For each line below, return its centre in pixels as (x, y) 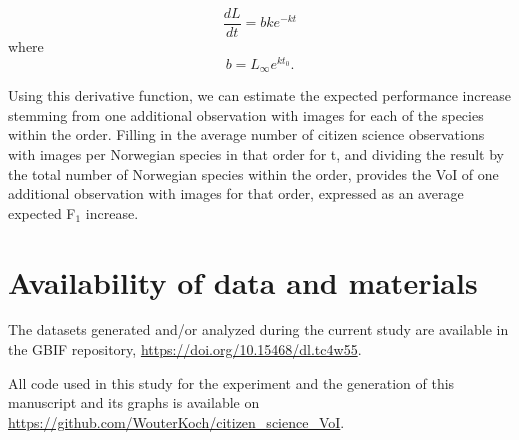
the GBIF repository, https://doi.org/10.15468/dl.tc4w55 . (185, 349)
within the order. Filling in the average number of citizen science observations (246, 134)
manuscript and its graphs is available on (134, 402)
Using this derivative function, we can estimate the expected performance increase (259, 95)
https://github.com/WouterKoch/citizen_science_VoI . (176, 421)
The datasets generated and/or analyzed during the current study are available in (258, 329)
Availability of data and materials (243, 281)
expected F (42, 212)
